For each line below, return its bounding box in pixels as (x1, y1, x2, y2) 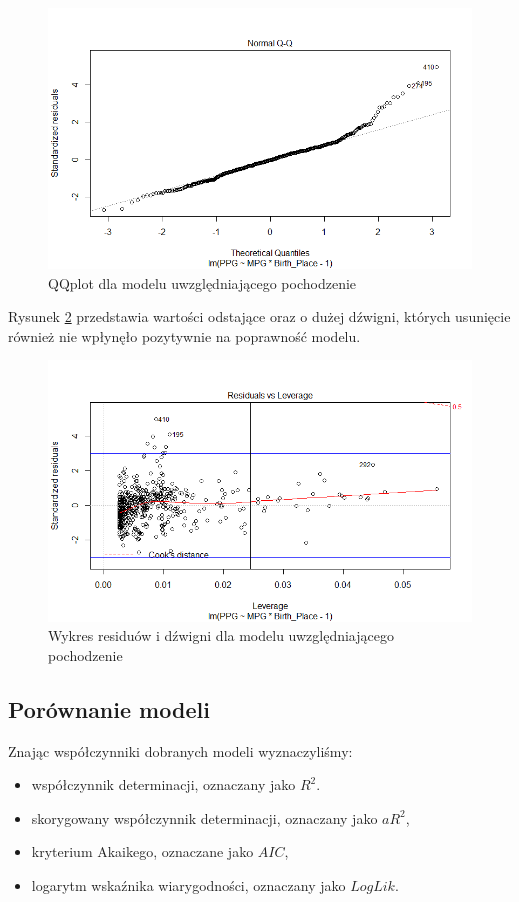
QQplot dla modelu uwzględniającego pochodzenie (48, 272, 357, 293)
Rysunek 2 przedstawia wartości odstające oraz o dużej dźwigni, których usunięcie (8, 306, 511, 327)
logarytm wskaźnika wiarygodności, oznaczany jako (31, 874, 346, 895)
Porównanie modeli (8, 693, 210, 724)
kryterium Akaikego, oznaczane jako (31, 841, 254, 862)
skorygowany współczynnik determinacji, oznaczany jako (31, 807, 378, 828)
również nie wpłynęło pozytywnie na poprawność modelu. (8, 325, 361, 346)
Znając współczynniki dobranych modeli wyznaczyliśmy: (8, 740, 353, 761)
